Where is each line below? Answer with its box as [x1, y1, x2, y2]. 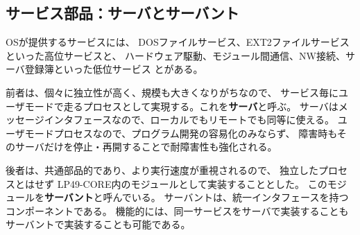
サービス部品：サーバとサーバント [6, 2, 239, 24]
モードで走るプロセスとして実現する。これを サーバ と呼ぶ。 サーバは [24, 98, 338, 113]
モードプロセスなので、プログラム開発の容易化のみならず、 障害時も [24, 125, 337, 140]
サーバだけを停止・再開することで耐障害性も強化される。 [15, 139, 277, 154]
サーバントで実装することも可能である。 [6, 217, 191, 232]
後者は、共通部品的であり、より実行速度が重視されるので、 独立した [6, 162, 319, 177]
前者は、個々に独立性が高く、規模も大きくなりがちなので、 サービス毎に [6, 85, 339, 99]
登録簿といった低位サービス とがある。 [24, 62, 203, 76]
